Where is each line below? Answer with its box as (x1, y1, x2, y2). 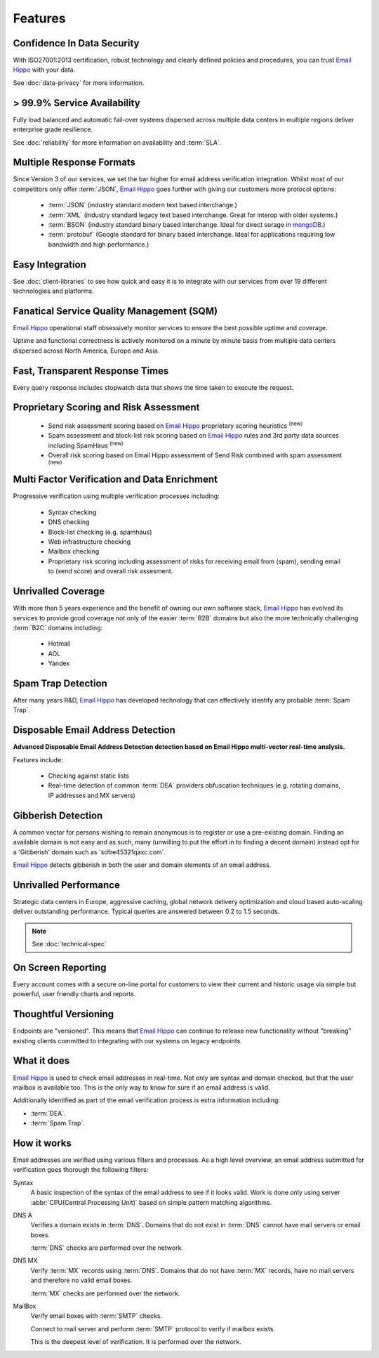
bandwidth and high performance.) (48, 240, 149, 249)
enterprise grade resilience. (13, 125, 93, 133)
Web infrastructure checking (48, 537, 131, 546)
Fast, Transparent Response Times (13, 365, 169, 377)
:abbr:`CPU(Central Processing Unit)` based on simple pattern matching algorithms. (30, 1198, 272, 1206)
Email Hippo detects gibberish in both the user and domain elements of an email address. (13, 861, 272, 869)
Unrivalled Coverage (13, 585, 105, 597)
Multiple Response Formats (13, 157, 136, 169)
